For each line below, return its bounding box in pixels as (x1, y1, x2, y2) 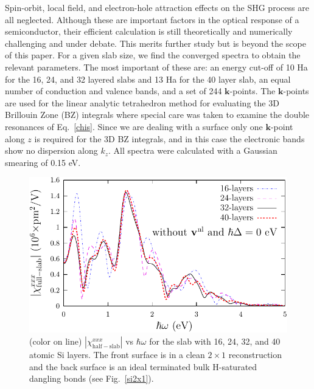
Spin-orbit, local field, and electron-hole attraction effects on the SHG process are (5, 1, 309, 13)
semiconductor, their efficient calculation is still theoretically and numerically (5, 25, 293, 38)
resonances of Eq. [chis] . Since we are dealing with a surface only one (5, 120, 263, 133)
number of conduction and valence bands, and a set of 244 (5, 84, 222, 97)
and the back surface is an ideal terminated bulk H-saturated (29, 360, 257, 373)
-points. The (229, 84, 276, 97)
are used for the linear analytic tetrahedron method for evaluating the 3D (5, 96, 279, 109)
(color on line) (29, 335, 82, 348)
